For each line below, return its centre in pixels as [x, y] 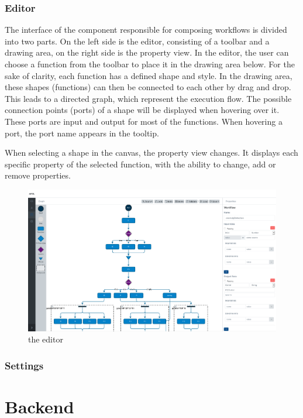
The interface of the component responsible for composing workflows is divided [146, 30]
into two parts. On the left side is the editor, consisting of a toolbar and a [137, 41]
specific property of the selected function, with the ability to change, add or [140, 164]
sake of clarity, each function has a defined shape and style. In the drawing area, [149, 75]
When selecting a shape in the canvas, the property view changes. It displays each [151, 153]
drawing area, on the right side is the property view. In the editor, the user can [147, 52]
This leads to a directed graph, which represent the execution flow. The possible [148, 98]
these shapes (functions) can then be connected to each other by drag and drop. [148, 87]
